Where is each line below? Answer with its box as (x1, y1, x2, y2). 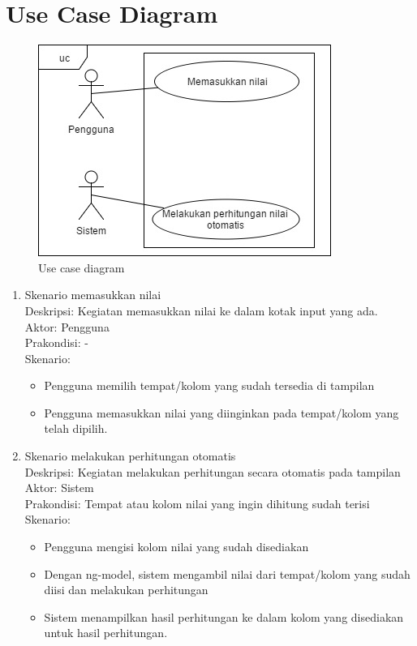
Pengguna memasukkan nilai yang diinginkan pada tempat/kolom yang (44, 404, 399, 421)
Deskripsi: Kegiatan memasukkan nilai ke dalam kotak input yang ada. (24, 302, 378, 319)
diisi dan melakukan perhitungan (44, 581, 208, 598)
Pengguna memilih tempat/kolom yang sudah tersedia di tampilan (44, 377, 375, 394)
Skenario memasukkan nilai (24, 286, 161, 303)
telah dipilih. (44, 420, 108, 437)
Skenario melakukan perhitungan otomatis (24, 447, 236, 464)
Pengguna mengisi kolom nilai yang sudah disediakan (44, 538, 309, 555)
